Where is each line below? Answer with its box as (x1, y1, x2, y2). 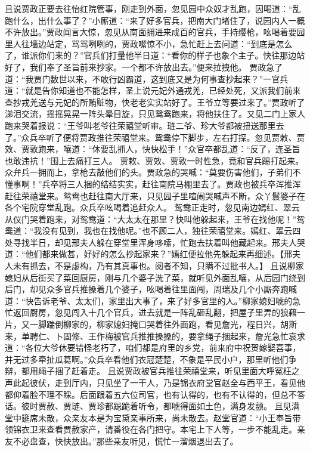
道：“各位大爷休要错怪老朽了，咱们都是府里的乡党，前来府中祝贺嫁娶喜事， (5, 341, 301, 354)
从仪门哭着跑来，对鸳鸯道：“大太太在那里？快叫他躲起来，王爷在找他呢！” (5, 212, 297, 225)
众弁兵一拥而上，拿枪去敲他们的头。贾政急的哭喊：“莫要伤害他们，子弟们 (5, 166, 293, 178)
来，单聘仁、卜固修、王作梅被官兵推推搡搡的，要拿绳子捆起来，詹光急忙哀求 (5, 329, 305, 342)
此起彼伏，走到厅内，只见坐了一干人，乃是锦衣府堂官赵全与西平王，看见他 (13, 376, 305, 388)
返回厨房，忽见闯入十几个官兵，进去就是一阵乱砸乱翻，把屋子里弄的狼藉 (13, 306, 297, 319)
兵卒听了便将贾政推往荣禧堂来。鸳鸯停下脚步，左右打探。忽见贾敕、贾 (29, 131, 305, 143)
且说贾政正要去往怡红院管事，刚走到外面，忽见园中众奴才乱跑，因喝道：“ (5, 2, 293, 14)
